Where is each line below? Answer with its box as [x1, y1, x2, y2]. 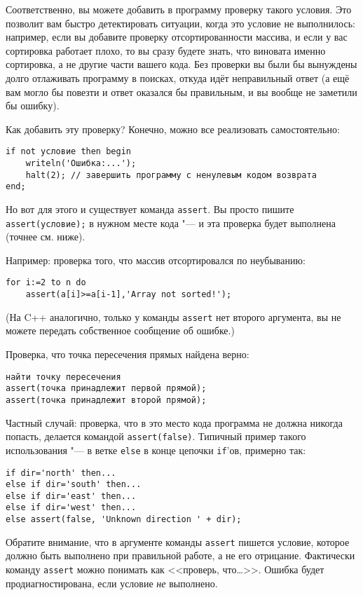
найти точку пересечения [6, 371, 121, 382]
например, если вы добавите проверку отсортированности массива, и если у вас [6, 29, 348, 44]
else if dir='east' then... [6, 491, 137, 501]
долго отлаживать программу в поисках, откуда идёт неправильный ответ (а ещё [6, 70, 350, 85]
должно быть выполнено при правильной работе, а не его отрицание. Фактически [6, 548, 355, 563]
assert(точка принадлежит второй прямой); [6, 395, 207, 405]
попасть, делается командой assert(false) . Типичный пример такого [6, 429, 306, 444]
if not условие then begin [6, 146, 131, 157]
